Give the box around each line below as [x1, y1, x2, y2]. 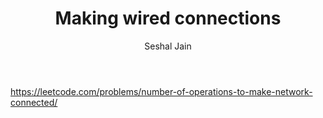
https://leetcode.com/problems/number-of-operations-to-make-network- [10, 85, 313, 97]
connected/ [10, 96, 58, 108]
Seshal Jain [144, 40, 192, 52]
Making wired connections [54, 7, 282, 30]
